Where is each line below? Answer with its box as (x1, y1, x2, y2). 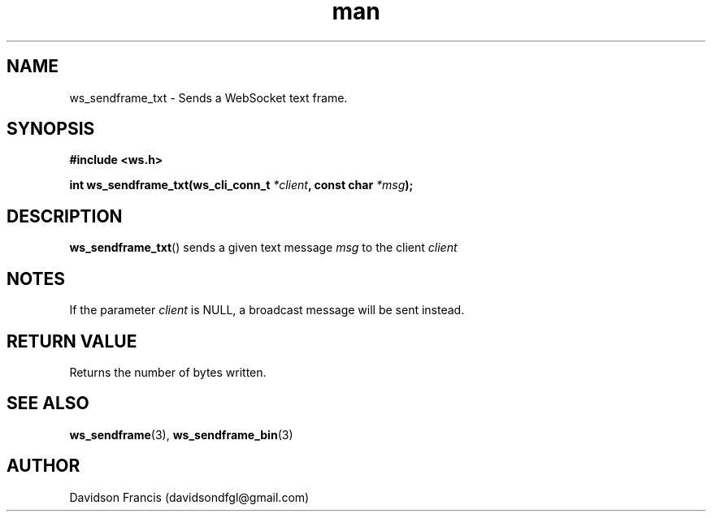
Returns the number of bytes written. (69, 365, 267, 379)
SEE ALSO (7, 393, 89, 414)
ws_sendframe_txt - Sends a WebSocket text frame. (69, 90, 348, 105)
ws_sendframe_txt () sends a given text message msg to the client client (69, 240, 458, 255)
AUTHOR (7, 455, 80, 477)
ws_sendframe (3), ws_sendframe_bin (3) (69, 427, 293, 442)
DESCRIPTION (7, 205, 123, 227)
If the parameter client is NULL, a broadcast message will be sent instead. (69, 303, 465, 317)
